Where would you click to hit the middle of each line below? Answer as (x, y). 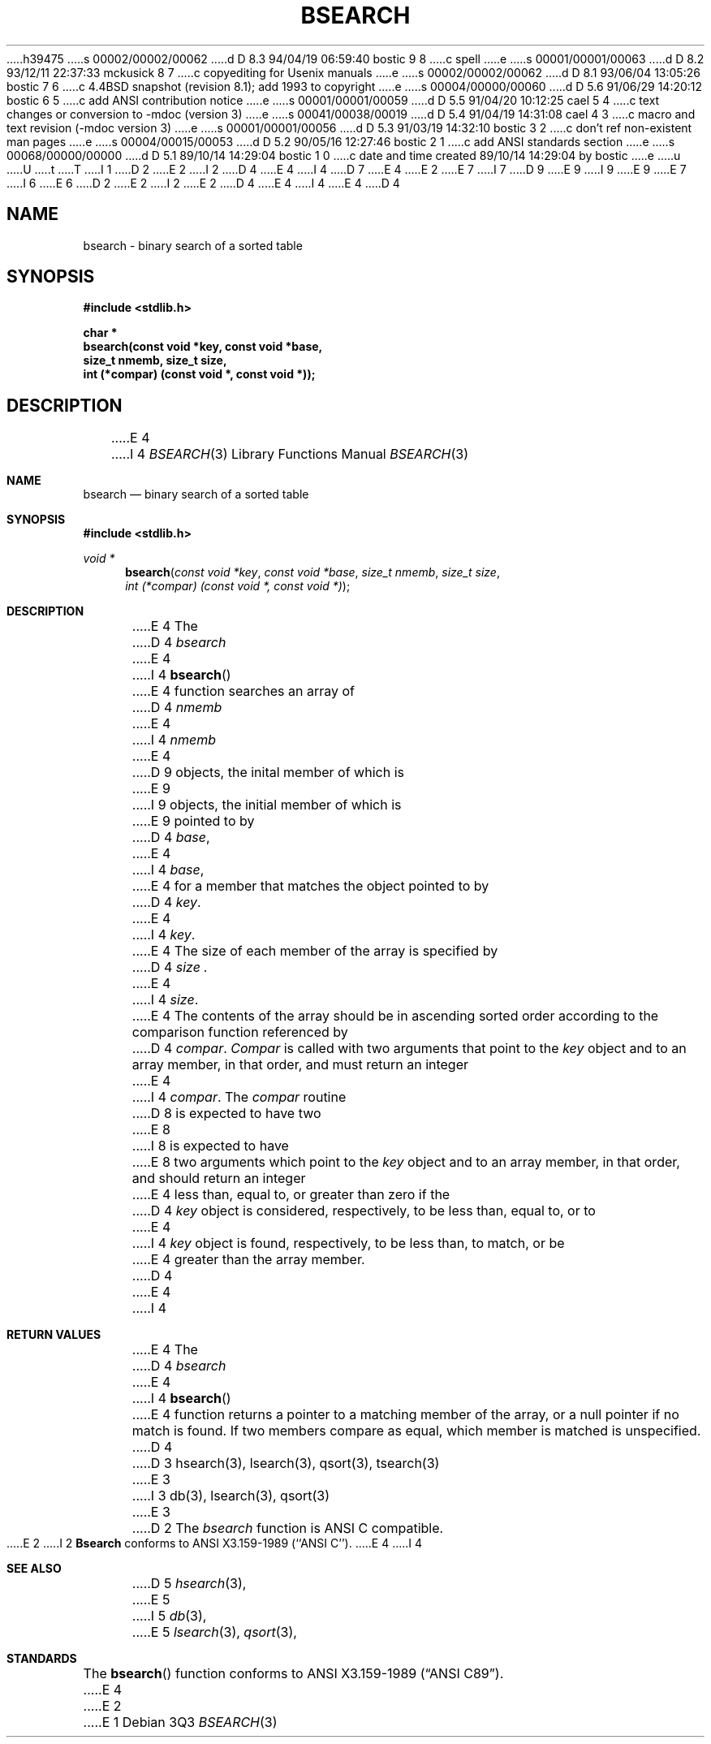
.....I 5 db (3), (169, 1616)
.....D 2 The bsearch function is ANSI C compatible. (288, 1528)
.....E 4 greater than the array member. (248, 1260)
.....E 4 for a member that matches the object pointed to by (310, 886)
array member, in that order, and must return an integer (300, 1065)
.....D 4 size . (170, 967)
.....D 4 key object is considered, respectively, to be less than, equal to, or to (364, 1211)
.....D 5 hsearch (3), (189, 1584)
